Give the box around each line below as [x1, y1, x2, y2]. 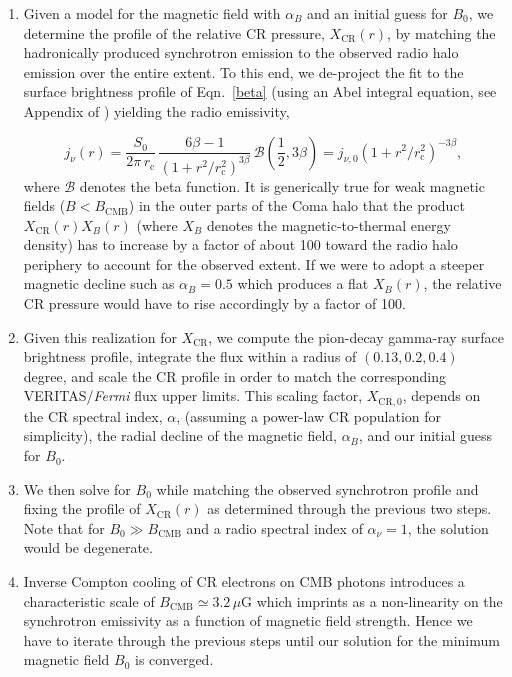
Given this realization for [23, 326, 177, 347]
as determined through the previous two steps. [207, 498, 492, 519]
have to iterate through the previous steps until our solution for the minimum [23, 629, 500, 650]
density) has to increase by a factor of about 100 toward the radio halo [23, 234, 458, 255]
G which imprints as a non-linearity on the [241, 590, 503, 611]
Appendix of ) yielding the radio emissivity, [23, 100, 290, 121]
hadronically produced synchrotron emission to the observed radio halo [23, 42, 459, 63]
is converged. [135, 649, 214, 670]
